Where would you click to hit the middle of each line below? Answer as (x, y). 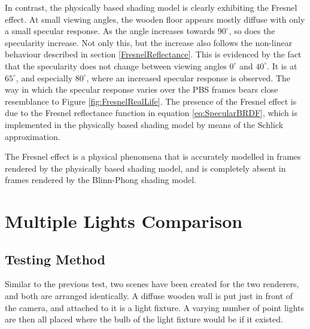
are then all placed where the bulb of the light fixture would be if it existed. (144, 319)
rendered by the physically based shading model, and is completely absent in (145, 168)
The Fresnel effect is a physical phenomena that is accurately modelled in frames (153, 156)
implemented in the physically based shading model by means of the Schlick (144, 124)
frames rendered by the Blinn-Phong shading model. (101, 180)
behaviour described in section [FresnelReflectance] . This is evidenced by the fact (153, 54)
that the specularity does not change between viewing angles (116, 66)
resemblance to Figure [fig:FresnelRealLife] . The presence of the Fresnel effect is (151, 101)
